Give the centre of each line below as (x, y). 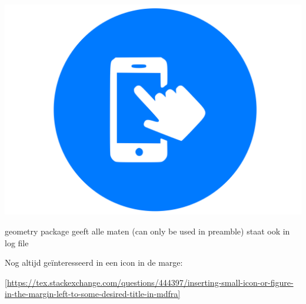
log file (17, 242)
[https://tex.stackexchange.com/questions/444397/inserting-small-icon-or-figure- (149, 282)
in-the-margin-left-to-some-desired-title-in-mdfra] (93, 294)
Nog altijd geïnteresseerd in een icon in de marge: (94, 262)
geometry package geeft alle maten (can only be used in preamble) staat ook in (147, 231)
